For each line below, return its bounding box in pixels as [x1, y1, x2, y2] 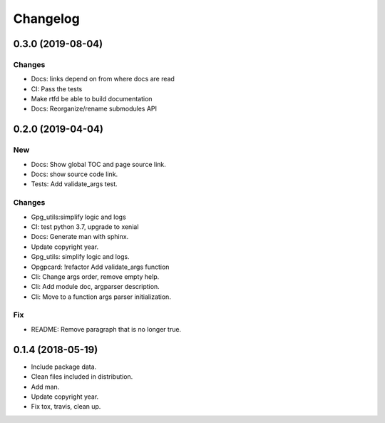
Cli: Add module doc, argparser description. [31, 282, 160, 291]
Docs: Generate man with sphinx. [31, 233, 129, 241]
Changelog [13, 11, 80, 26]
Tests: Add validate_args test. [31, 180, 118, 188]
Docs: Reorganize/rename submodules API [31, 104, 157, 113]
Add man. [31, 382, 60, 391]
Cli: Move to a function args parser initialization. [31, 292, 171, 301]
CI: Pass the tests [31, 84, 83, 93]
